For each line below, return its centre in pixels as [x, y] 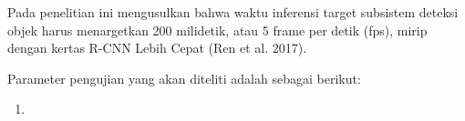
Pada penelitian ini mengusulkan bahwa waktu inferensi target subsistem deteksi [233, 12]
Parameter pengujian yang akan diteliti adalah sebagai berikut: [184, 78]
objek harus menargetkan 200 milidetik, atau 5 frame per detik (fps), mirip [217, 30]
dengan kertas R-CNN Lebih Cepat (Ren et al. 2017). [157, 48]
